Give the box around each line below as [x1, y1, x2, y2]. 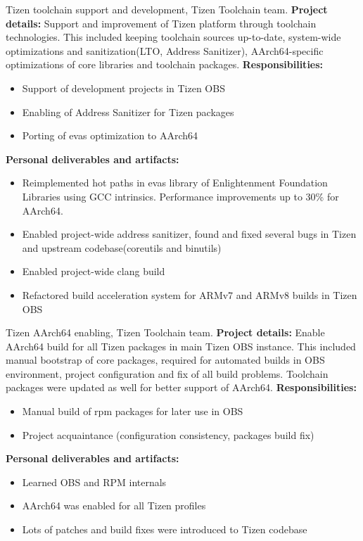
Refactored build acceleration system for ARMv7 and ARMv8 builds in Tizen [22, 287, 357, 302]
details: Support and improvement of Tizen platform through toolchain [6, 15, 317, 30]
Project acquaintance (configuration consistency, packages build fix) [22, 427, 314, 442]
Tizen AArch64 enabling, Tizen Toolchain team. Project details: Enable [6, 325, 325, 340]
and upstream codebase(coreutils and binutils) [22, 240, 222, 255]
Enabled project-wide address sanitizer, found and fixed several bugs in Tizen [22, 227, 357, 241]
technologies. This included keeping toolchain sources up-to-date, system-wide [6, 30, 341, 44]
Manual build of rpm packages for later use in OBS [22, 404, 243, 419]
